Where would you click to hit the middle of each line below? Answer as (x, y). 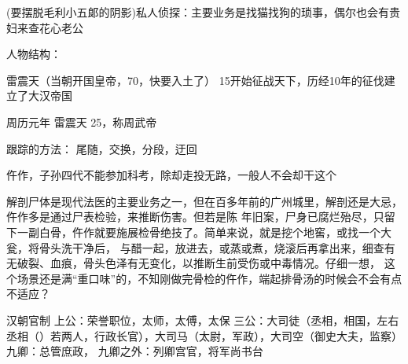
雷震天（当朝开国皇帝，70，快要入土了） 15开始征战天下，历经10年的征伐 (195, 80)
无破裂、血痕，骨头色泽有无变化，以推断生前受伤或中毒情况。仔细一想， (193, 263)
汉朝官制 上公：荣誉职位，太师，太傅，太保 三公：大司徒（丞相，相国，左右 (203, 320)
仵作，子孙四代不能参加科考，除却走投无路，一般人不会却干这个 (171, 175)
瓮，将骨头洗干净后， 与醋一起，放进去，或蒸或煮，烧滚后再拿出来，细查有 (201, 247)
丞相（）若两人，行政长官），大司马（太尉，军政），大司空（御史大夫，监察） (204, 335)
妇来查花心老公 (45, 27)
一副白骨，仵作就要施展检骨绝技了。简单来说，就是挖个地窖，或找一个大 (204, 232)
